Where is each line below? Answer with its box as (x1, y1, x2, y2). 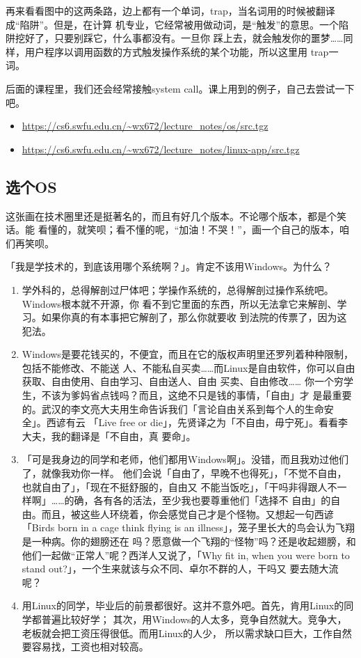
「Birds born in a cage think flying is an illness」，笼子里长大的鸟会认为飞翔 (22, 520, 355, 535)
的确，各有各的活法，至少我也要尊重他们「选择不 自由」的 (64, 493, 331, 508)
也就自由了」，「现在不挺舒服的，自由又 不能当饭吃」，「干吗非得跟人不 (22, 479, 337, 494)
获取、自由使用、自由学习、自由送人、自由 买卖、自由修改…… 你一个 (22, 374, 334, 389)
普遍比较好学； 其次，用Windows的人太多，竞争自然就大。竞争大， (41, 611, 347, 626)
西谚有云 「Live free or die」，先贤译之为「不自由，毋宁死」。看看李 (46, 415, 348, 430)
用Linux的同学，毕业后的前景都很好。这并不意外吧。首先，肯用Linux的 (22, 598, 344, 613)
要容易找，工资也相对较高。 (22, 639, 149, 654)
